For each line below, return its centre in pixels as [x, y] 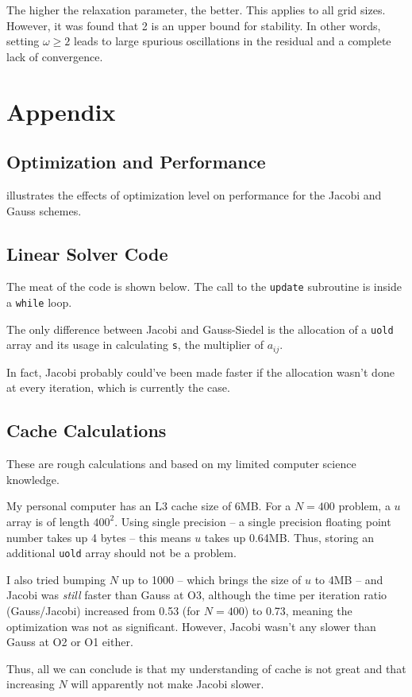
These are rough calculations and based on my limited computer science [181, 464]
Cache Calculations [87, 430]
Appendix [61, 111]
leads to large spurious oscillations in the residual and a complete [233, 41]
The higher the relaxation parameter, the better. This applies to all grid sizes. [196, 10]
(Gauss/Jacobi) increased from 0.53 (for [104, 610]
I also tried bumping [56, 579]
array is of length [48, 521]
